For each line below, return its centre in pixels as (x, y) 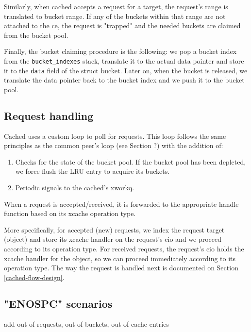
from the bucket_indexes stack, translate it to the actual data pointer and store (124, 60)
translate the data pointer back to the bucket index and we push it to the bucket (124, 80)
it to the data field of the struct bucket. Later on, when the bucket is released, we (126, 70)
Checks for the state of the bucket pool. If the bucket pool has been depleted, (131, 161)
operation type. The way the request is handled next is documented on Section (121, 268)
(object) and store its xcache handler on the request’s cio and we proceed (113, 239)
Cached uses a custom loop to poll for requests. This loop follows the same (115, 136)
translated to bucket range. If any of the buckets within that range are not (115, 16)
